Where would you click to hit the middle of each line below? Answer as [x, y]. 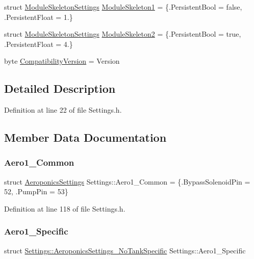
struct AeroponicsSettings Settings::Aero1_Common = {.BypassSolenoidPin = [127, 181]
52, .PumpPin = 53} [36, 191]
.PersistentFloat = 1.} [39, 17]
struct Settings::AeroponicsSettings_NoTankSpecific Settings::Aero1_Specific [125, 250]
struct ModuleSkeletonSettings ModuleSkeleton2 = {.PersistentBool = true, [123, 34]
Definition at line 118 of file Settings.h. [65, 208]
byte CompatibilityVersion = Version [62, 61]
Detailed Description [60, 88]
